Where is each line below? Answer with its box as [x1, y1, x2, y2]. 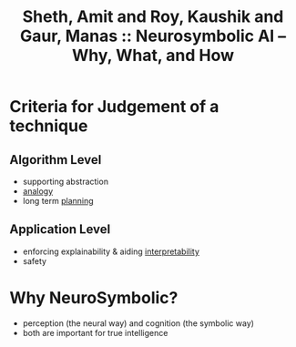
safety [22, 255, 47, 266]
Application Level [9, 221, 111, 238]
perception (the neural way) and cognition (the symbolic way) [22, 317, 255, 329]
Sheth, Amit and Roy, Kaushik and [22, 6, 284, 27]
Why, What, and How [71, 46, 235, 66]
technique [9, 116, 88, 137]
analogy [22, 186, 54, 197]
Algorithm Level [9, 152, 102, 168]
